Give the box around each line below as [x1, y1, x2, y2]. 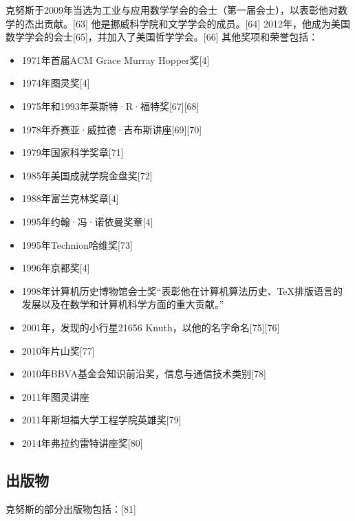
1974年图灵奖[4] [21, 76, 90, 90]
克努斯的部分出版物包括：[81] [6, 501, 136, 516]
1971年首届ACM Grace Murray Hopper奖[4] [21, 52, 210, 67]
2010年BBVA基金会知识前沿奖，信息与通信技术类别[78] [21, 366, 266, 381]
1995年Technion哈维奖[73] [21, 237, 133, 252]
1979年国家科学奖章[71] [21, 145, 124, 159]
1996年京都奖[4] [21, 260, 90, 275]
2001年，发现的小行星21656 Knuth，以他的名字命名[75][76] [21, 320, 280, 334]
